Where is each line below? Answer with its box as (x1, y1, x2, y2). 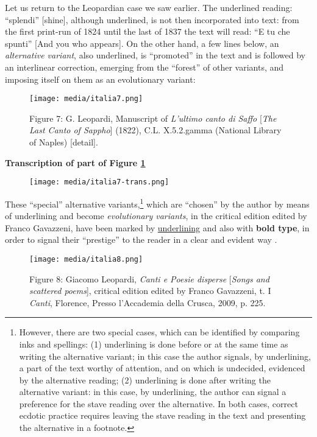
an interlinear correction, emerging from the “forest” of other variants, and (5, 60, 284, 73)
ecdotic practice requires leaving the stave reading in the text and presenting (19, 409, 306, 422)
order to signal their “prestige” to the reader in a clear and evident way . (5, 233, 277, 246)
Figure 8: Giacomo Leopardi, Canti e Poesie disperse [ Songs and (29, 272, 269, 285)
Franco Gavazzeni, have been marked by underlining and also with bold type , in (5, 221, 310, 234)
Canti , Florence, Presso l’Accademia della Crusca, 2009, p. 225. (29, 296, 266, 309)
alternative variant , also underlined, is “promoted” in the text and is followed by (5, 49, 305, 61)
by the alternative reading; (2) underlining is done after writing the (19, 373, 271, 386)
